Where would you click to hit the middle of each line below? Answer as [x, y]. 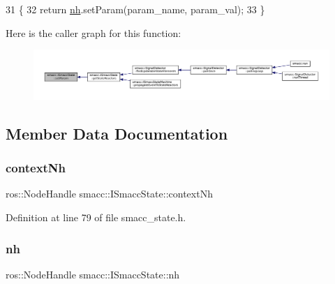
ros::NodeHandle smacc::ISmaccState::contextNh [109, 194]
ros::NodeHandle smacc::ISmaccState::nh [93, 274]
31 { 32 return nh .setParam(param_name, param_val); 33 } [135, 9]
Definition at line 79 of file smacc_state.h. [96, 217]
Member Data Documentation [117, 133]
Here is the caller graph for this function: [94, 32]
